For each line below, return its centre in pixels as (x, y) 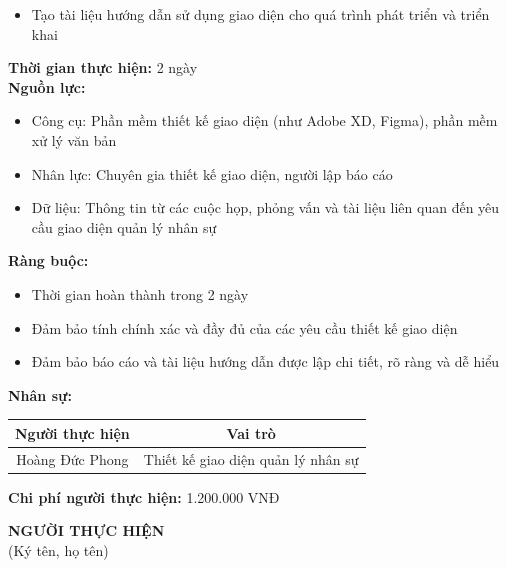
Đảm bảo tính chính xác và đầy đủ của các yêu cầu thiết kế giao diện (244, 327)
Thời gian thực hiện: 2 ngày (103, 67)
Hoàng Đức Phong (72, 458)
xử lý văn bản (74, 139)
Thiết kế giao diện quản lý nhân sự (251, 458)
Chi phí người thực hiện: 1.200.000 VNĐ (144, 496)
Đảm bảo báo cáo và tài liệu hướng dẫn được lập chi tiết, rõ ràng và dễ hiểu (265, 361)
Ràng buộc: (48, 260)
